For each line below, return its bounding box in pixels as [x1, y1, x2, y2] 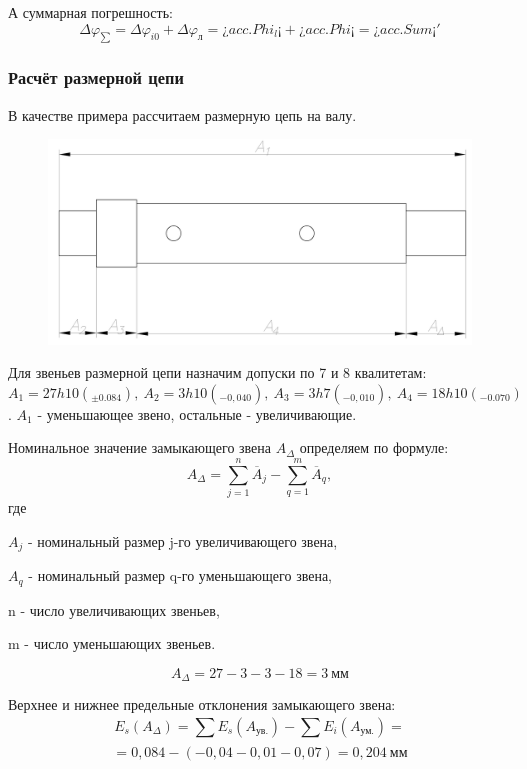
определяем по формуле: [299, 437, 449, 458]
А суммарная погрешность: [8, 2, 173, 22]
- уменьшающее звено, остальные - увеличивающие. [37, 403, 357, 424]
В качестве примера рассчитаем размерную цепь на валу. [8, 104, 357, 125]
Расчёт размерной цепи [8, 65, 184, 90]
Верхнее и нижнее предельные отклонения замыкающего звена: [8, 694, 396, 715]
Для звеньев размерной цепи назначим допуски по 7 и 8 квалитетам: [8, 362, 427, 383]
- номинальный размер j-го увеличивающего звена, [27, 530, 338, 551]
